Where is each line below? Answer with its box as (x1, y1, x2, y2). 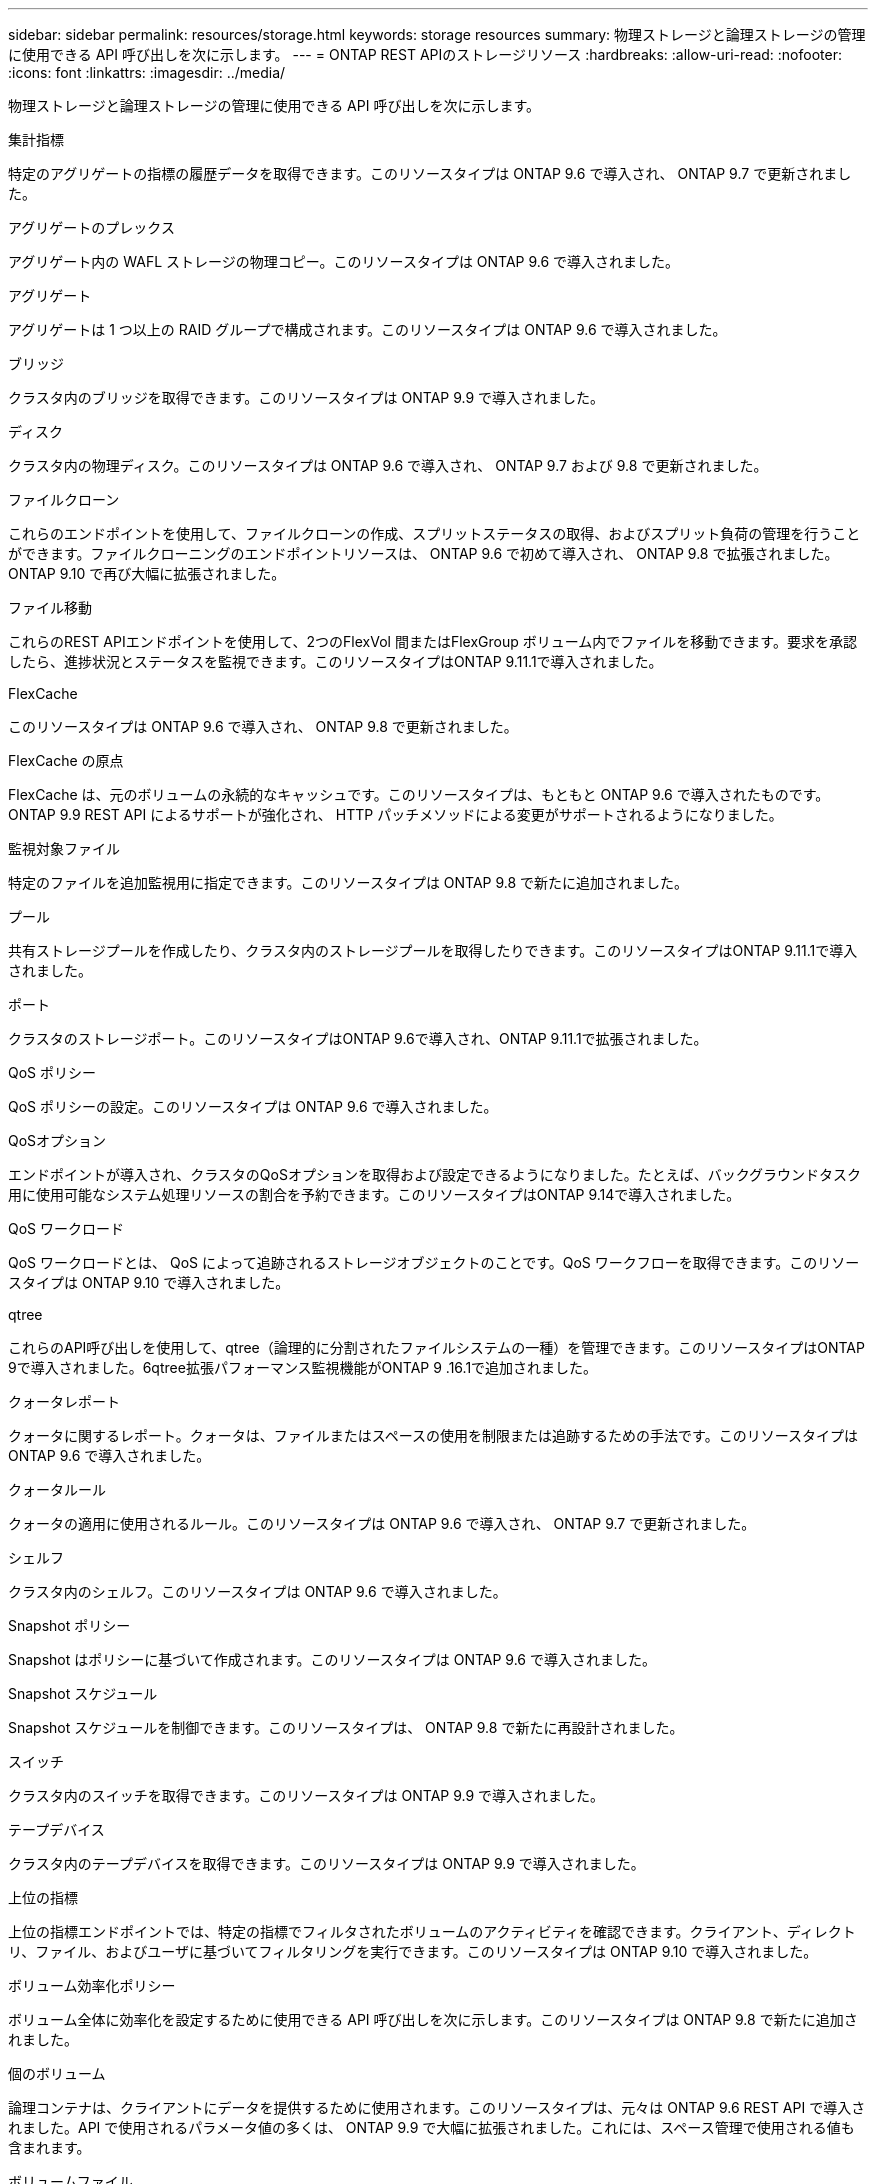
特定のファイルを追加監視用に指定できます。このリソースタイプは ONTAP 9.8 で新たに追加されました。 (8, 874, 689, 891)
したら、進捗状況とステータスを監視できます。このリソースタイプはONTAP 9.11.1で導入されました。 (8, 653, 663, 670)
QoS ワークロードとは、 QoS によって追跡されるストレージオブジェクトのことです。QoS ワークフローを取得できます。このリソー (8, 1254, 860, 1271)
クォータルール (8, 1481, 106, 1498)
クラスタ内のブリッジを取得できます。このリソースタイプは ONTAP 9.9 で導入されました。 (8, 389, 605, 406)
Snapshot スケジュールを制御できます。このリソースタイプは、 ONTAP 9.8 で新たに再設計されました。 (8, 1719, 684, 1736)
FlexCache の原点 (8, 752, 124, 769)
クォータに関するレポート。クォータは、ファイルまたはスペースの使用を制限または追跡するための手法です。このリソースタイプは (8, 1427, 858, 1444)
